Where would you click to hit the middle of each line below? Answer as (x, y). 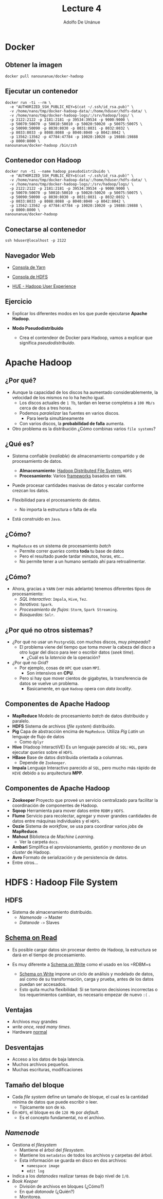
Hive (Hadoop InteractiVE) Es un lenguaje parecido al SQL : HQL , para (80, 747)
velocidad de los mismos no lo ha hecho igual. (58, 397)
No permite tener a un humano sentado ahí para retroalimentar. (82, 562)
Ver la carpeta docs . (39, 841)
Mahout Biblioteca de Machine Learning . (53, 837)
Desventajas (24, 1047)
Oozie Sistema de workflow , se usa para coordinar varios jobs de (78, 826)
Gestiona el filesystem (34, 1145)
